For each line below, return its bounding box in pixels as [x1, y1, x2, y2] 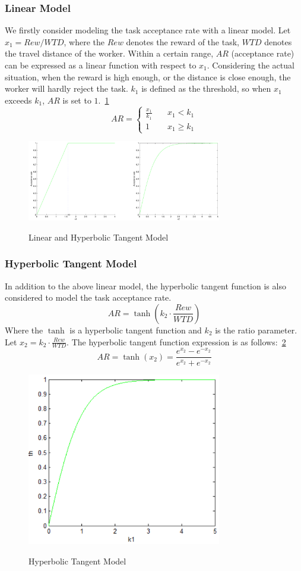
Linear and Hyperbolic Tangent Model [28, 230, 169, 243]
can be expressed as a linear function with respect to [5, 59, 197, 71]
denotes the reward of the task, [126, 35, 239, 48]
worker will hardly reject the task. [5, 82, 128, 95]
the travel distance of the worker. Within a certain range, [5, 47, 214, 60]
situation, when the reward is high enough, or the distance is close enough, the [5, 70, 291, 83]
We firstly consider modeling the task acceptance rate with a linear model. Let [5, 24, 291, 36]
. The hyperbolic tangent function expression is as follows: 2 [66, 335, 286, 348]
